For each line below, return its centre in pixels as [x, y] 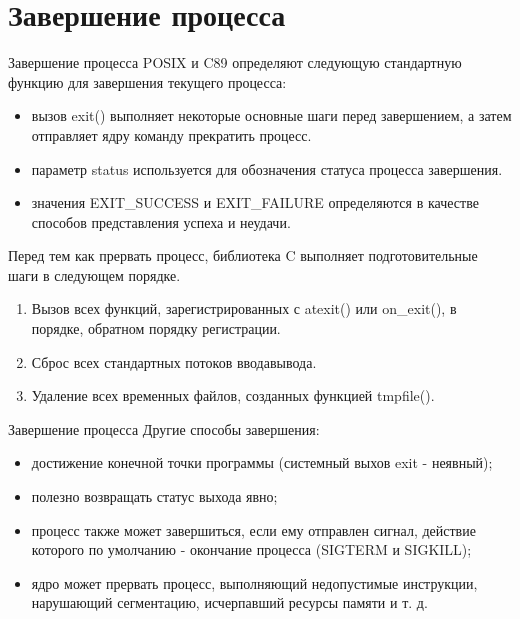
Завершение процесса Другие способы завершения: [164, 428]
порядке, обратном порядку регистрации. [156, 328]
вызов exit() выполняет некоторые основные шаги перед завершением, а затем [271, 115]
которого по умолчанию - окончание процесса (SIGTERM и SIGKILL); [251, 549]
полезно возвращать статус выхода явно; [154, 496]
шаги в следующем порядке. [94, 274]
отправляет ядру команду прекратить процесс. [171, 134]
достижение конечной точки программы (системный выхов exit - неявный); [262, 462]
